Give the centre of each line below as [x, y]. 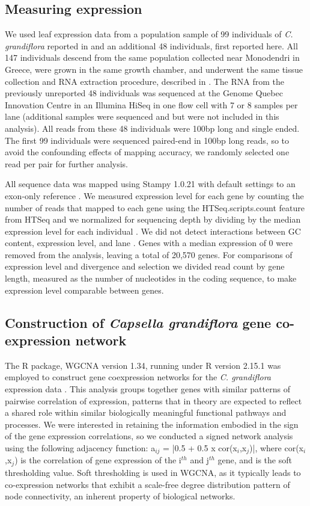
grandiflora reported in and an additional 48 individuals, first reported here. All [151, 45]
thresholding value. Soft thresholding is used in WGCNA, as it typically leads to [153, 472]
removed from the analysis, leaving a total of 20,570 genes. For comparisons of [149, 254]
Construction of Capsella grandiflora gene [138, 322]
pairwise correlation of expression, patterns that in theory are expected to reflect [153, 400]
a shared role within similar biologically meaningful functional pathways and [146, 412]
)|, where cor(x [276, 448]
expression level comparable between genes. [84, 290]
